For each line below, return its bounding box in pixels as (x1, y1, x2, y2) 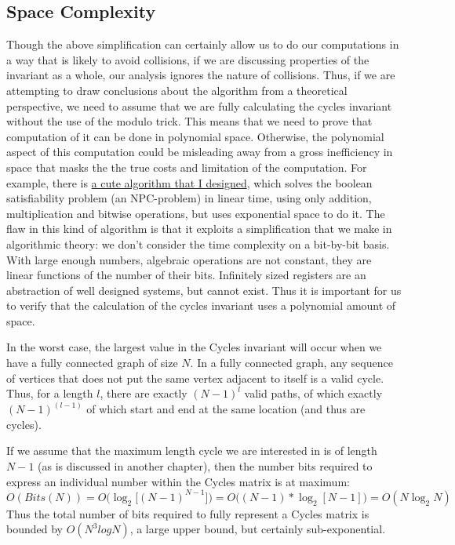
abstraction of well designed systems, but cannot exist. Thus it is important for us (6, 282, 402, 298)
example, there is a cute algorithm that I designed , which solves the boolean (6, 174, 373, 191)
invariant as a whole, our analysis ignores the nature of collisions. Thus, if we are (6, 67, 395, 83)
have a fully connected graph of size (6, 354, 178, 371)
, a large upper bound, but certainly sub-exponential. (129, 521, 386, 537)
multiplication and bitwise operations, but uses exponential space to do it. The (6, 205, 385, 221)
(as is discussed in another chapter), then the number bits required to (38, 458, 373, 474)
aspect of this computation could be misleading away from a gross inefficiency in (6, 144, 393, 160)
